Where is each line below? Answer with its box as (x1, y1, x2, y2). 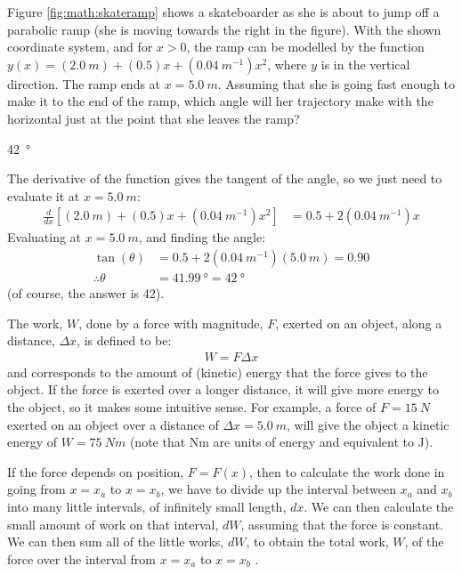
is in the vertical (320, 54, 410, 73)
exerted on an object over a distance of (7, 415, 219, 433)
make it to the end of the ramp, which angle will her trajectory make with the (7, 92, 434, 110)
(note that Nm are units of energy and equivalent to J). (129, 433, 434, 451)
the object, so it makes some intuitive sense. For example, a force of (7, 398, 377, 416)
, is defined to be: (77, 331, 172, 350)
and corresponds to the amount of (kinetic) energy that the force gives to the (7, 362, 428, 381)
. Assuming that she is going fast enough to (217, 74, 456, 93)
